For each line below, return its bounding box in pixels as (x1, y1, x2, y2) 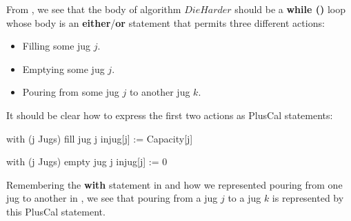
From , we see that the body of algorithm (6, 2, 181, 16)
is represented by (272, 191, 344, 205)
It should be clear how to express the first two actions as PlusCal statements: (6, 107, 333, 122)
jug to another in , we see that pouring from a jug (6, 191, 218, 205)
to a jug (228, 191, 261, 205)
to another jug (129, 85, 190, 99)
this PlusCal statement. (6, 204, 106, 218)
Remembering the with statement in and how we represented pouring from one (6, 177, 343, 191)
